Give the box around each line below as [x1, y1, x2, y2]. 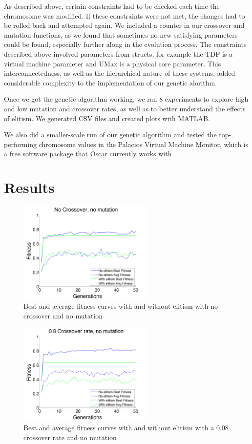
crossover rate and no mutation [23, 432, 117, 442]
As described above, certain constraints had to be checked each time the [4, 1, 220, 11]
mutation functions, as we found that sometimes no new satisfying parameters [4, 29, 238, 40]
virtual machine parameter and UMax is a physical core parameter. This [4, 58, 221, 68]
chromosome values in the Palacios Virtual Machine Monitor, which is [39, 139, 249, 149]
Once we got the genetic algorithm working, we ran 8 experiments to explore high [4, 94, 249, 104]
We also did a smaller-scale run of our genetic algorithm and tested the [4, 129, 217, 140]
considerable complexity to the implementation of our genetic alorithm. [4, 77, 217, 87]
